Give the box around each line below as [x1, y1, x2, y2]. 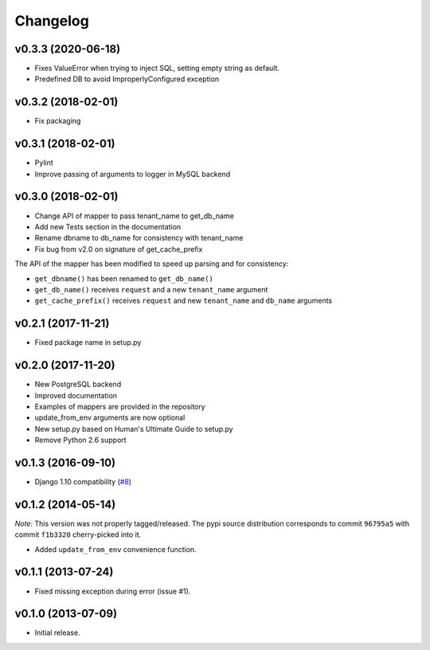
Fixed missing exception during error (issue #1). [34, 586, 191, 596]
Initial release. [34, 628, 80, 637]
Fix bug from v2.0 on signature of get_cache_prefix [34, 244, 203, 254]
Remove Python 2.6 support [34, 435, 127, 445]
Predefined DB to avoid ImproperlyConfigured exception [34, 74, 220, 84]
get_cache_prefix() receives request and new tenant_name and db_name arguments [34, 296, 333, 306]
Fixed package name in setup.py [34, 338, 142, 347]
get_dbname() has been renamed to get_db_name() [34, 273, 214, 283]
